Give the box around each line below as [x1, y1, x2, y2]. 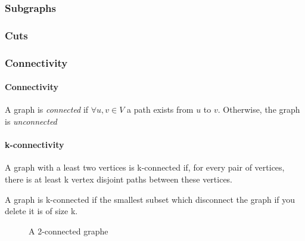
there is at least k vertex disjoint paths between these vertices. [5, 172, 233, 185]
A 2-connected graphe [29, 224, 108, 237]
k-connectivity [5, 138, 64, 151]
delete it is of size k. [5, 205, 78, 217]
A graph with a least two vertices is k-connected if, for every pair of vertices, [5, 161, 285, 174]
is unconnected [5, 115, 57, 127]
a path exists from [127, 103, 194, 116]
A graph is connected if [5, 103, 89, 116]
